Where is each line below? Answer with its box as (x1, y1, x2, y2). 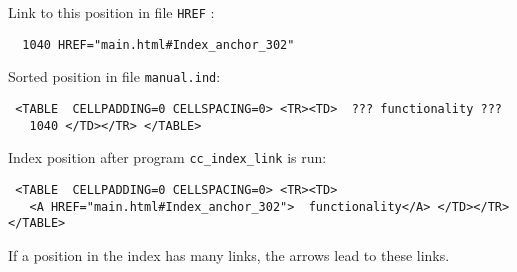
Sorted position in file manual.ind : (8, 66, 221, 87)
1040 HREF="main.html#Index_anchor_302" (22, 37, 295, 52)
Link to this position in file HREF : (8, 2, 215, 22)
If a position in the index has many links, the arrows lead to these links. (8, 244, 450, 265)
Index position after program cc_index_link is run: (8, 147, 327, 168)
